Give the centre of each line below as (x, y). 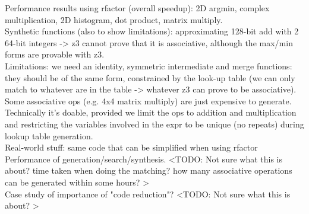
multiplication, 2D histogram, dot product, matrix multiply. (114, 19)
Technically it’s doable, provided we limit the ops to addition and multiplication (151, 112)
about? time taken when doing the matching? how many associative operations (149, 170)
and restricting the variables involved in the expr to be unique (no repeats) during (154, 124)
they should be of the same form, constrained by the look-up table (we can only (150, 77)
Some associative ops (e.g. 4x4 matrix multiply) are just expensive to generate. (148, 100)
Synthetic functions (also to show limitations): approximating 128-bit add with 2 (152, 31)
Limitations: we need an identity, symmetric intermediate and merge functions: (149, 66)
